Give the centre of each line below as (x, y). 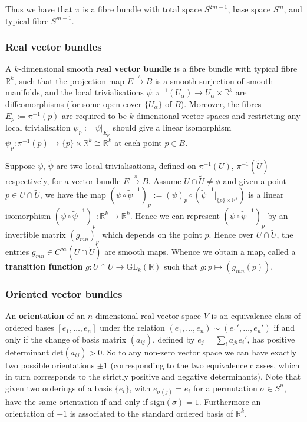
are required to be (94, 115)
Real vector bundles (54, 47)
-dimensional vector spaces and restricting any (217, 115)
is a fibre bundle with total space (142, 9)
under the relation (132, 328)
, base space (249, 9)
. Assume (165, 180)
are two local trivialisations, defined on (126, 166)
